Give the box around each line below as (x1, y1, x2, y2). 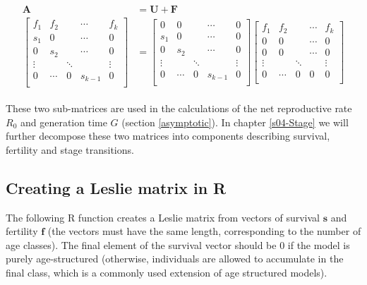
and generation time (20, 114, 107, 129)
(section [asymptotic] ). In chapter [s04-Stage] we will (121, 114, 349, 129)
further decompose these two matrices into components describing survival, (6, 128, 330, 143)
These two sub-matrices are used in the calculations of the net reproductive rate (6, 101, 352, 116)
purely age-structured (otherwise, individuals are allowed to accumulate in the (6, 251, 344, 266)
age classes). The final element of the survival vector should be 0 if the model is (6, 237, 350, 252)
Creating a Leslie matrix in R (6, 176, 227, 198)
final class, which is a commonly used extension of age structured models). (6, 265, 327, 280)
